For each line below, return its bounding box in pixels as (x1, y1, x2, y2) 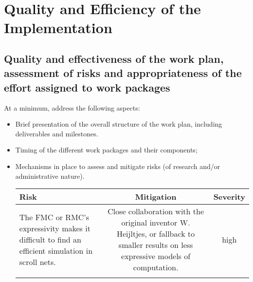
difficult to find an (19, 233, 81, 245)
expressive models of (121, 250, 191, 262)
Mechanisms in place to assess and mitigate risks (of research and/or (15, 161, 220, 171)
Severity (213, 191, 245, 203)
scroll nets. (19, 256, 56, 267)
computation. (133, 262, 179, 273)
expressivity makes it (19, 222, 90, 234)
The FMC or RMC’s (19, 211, 90, 223)
